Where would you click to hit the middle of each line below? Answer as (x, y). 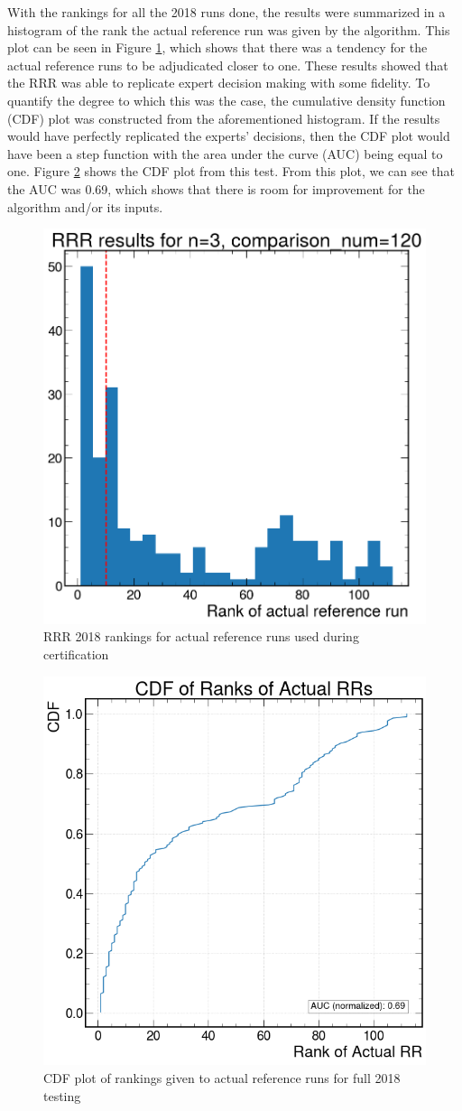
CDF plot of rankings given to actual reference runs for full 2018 (222, 1077)
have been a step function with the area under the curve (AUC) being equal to (225, 153)
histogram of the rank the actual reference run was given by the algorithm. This (229, 29)
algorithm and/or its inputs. (85, 206)
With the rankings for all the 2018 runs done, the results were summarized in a (226, 12)
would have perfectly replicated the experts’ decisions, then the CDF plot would (229, 136)
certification (76, 654)
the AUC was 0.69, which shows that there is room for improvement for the (216, 188)
